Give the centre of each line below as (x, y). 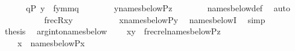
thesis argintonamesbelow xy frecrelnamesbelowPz (113, 31)
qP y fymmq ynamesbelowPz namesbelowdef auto (158, 8)
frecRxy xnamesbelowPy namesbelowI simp (155, 19)
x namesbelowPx (51, 42)
